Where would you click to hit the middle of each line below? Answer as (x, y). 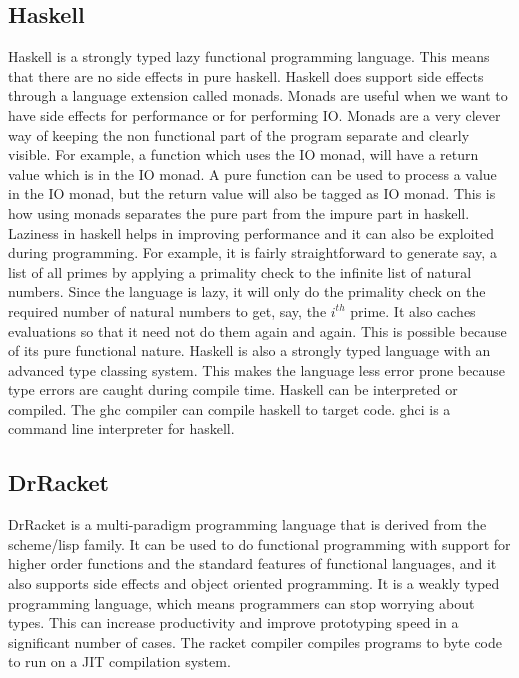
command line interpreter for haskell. (121, 428)
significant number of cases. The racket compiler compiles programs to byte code (255, 641)
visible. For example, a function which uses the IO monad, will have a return (243, 154)
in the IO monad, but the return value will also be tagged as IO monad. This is (252, 193)
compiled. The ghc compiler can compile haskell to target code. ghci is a (229, 408)
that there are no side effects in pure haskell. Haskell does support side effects (246, 75)
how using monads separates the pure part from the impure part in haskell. (239, 212)
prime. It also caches (413, 310)
